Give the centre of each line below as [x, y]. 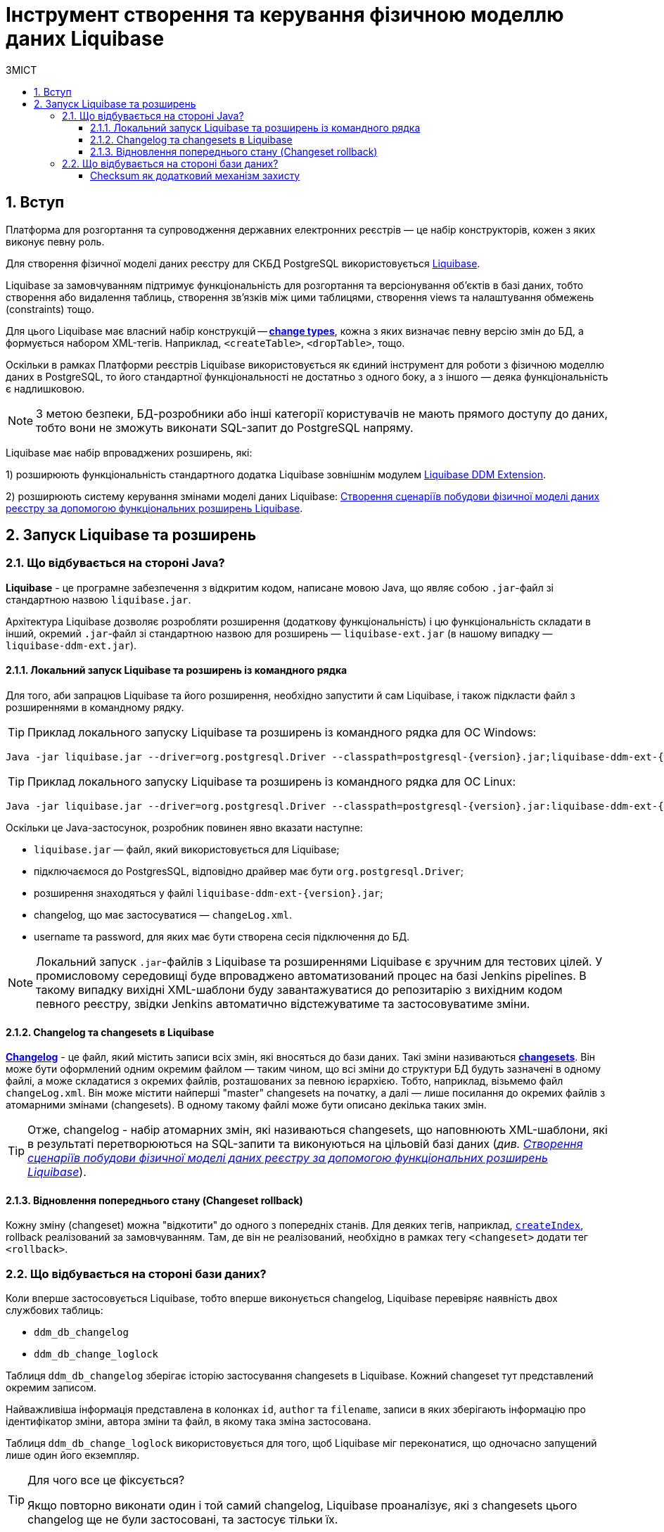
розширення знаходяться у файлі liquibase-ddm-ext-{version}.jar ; [209, 893]
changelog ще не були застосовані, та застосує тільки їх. [183, 1520]
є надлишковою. [45, 388]
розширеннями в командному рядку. [95, 708]
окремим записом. [51, 1388]
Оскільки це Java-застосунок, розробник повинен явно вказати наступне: [184, 828]
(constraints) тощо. [50, 309]
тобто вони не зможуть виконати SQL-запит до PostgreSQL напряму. [225, 427]
